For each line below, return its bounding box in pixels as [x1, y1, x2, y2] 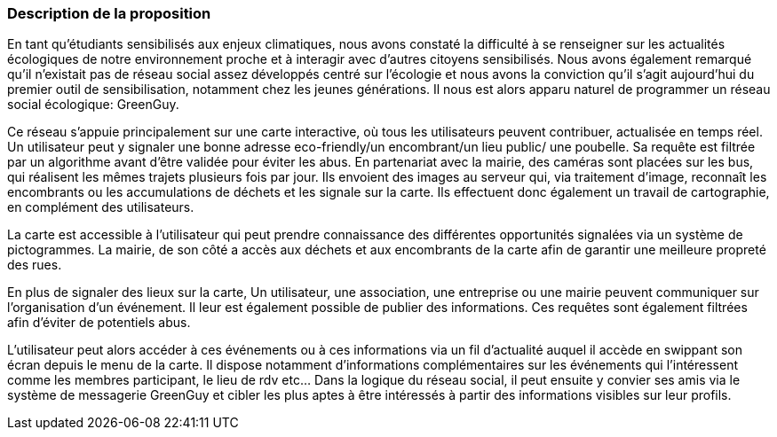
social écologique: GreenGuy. [7, 97, 179, 113]
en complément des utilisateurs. [7, 199, 194, 215]
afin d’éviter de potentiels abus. [7, 315, 191, 331]
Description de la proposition [7, 4, 211, 22]
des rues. [7, 257, 62, 273]
